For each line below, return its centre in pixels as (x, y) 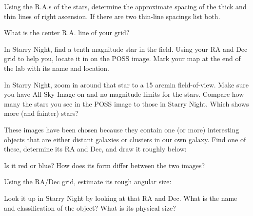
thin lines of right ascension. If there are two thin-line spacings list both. (112, 16)
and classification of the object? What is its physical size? (90, 207)
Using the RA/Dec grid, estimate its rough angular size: (88, 182)
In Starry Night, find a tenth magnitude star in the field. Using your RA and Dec (126, 49)
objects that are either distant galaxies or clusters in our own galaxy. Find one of (125, 139)
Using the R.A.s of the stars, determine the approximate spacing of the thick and (125, 6)
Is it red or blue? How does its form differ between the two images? (105, 165)
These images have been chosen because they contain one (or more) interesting (122, 129)
